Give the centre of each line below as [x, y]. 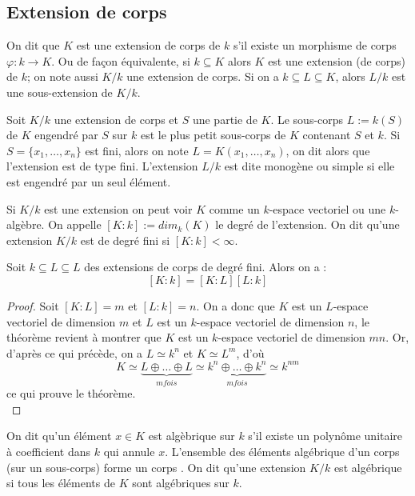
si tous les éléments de [61, 483]
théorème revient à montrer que [84, 337]
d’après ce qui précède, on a [75, 352]
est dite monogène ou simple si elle [309, 166]
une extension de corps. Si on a [203, 76]
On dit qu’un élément [59, 436]
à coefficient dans [49, 452]
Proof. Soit [33, 305]
